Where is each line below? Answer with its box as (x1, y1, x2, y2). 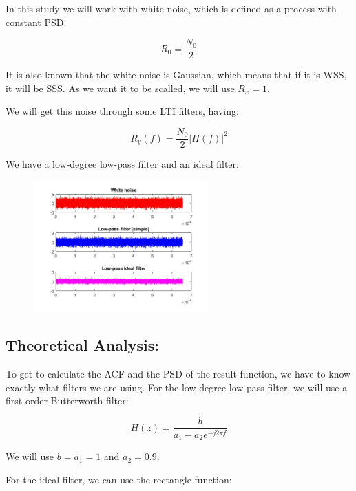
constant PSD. (6, 14, 67, 29)
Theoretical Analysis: (6, 334, 159, 356)
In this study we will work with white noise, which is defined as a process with (6, 1, 337, 15)
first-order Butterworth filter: (6, 393, 129, 408)
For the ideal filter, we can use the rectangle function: (6, 472, 232, 487)
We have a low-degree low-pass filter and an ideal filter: (6, 157, 239, 171)
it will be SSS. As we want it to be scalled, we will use (6, 80, 235, 95)
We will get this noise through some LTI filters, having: (6, 104, 239, 118)
